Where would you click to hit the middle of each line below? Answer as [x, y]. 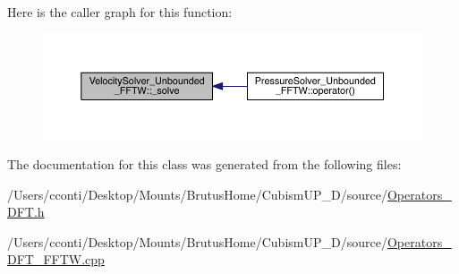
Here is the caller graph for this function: [120, 12]
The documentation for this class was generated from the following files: [204, 163]
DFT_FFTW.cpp [56, 259]
